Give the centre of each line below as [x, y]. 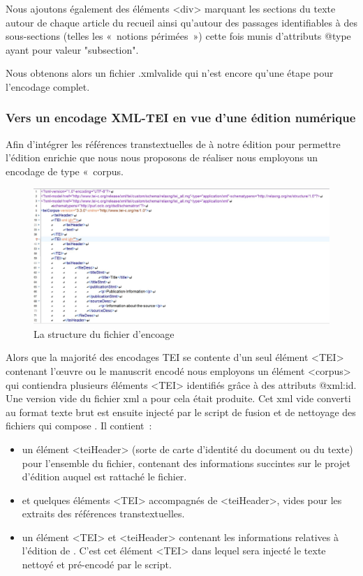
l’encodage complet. [48, 86]
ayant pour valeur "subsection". [72, 49]
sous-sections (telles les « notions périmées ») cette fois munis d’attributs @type [178, 36]
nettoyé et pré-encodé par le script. [97, 564]
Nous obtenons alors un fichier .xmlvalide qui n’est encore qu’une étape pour [170, 73]
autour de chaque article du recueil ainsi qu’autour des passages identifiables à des [181, 22]
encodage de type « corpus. [65, 171]
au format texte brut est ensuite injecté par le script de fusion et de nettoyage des [181, 412]
